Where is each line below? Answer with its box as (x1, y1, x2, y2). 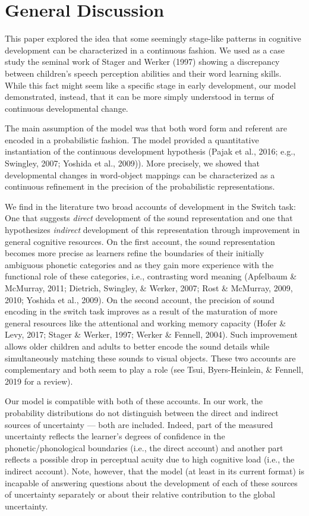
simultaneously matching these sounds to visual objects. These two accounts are (5, 351, 296, 364)
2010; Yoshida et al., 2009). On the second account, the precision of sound (5, 293, 275, 306)
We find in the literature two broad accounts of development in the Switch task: (5, 200, 296, 212)
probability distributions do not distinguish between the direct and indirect (5, 406, 279, 419)
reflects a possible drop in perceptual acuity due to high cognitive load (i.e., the (5, 453, 295, 465)
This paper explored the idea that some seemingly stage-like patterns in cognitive (5, 32, 301, 45)
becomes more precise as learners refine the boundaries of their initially (5, 247, 264, 259)
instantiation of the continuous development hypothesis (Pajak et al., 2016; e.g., (5, 145, 295, 158)
